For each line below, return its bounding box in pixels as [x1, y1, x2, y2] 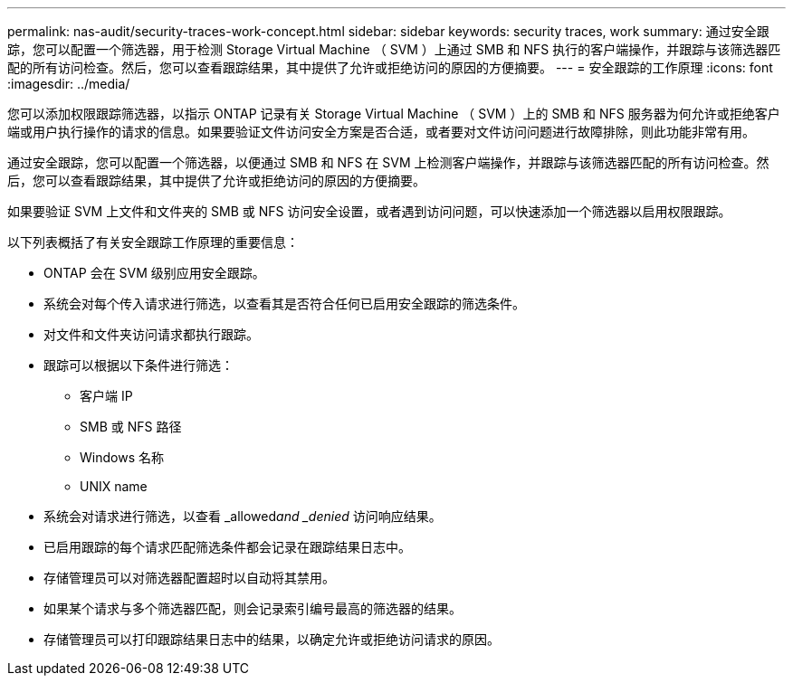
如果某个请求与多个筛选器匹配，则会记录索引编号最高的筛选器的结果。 [43, 601, 462, 616]
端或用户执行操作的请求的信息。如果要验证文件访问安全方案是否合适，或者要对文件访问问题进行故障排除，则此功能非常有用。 [7, 124, 755, 139]
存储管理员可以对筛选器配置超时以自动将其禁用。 [43, 570, 335, 585]
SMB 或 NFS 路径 [80, 419, 182, 434]
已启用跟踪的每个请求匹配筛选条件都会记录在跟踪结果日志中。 [43, 539, 411, 555]
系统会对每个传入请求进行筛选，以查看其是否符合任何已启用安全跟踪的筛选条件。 [43, 296, 525, 311]
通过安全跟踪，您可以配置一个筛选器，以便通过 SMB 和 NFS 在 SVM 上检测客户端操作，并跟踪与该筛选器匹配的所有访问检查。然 [7, 155, 769, 170]
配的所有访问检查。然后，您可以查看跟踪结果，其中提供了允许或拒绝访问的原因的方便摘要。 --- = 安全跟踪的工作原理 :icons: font [7, 60, 773, 75]
